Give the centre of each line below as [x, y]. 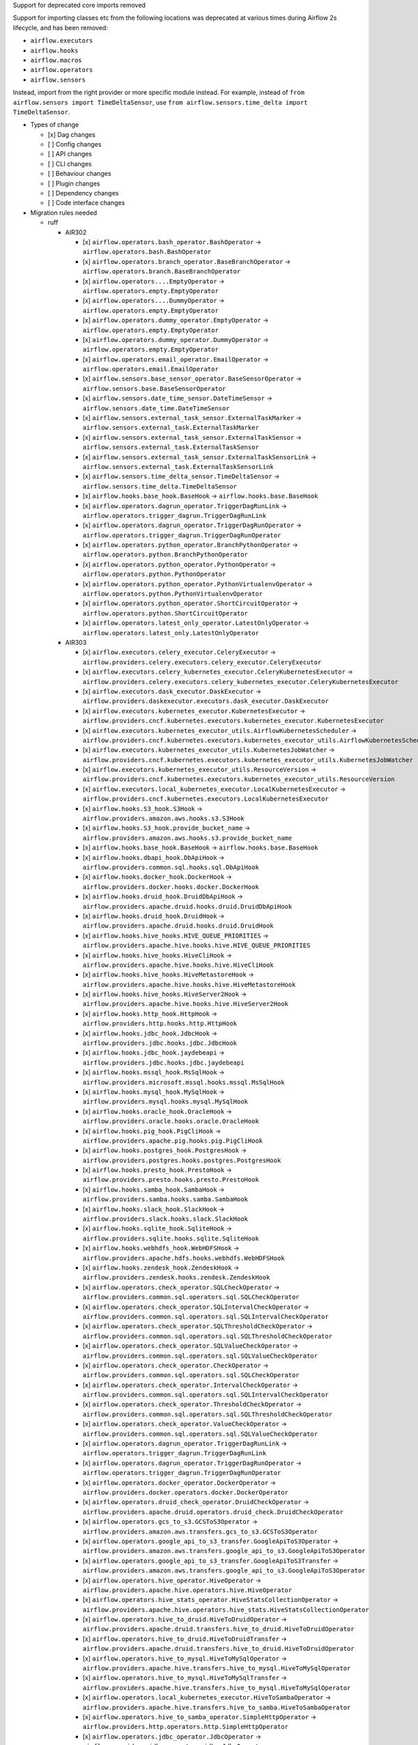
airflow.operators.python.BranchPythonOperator [165, 555]
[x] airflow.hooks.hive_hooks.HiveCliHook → [157, 955]
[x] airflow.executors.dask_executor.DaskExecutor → [172, 691]
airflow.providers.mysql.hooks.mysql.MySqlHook [165, 1102]
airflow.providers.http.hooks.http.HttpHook [160, 1024]
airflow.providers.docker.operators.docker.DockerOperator [186, 1492]
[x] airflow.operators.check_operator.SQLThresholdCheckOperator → [198, 1326]
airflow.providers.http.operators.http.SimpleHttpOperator [186, 1727]
